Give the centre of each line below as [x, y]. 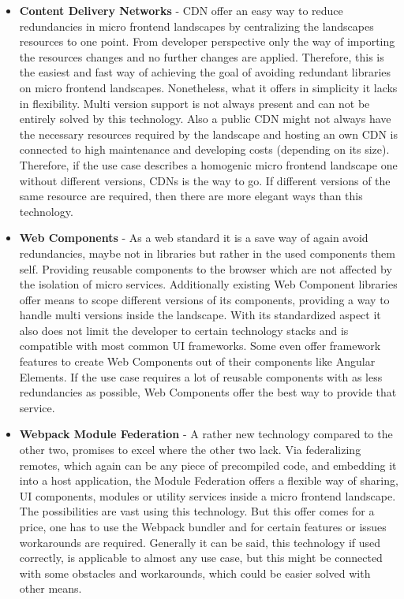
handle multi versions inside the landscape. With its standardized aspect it [200, 315]
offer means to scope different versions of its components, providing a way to [204, 299]
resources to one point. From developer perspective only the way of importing [207, 41]
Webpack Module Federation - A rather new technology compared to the [206, 434]
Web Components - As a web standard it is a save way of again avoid [194, 238]
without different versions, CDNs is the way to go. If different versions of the [205, 180]
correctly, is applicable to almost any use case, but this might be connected [201, 558]
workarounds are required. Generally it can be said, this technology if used [200, 542]
